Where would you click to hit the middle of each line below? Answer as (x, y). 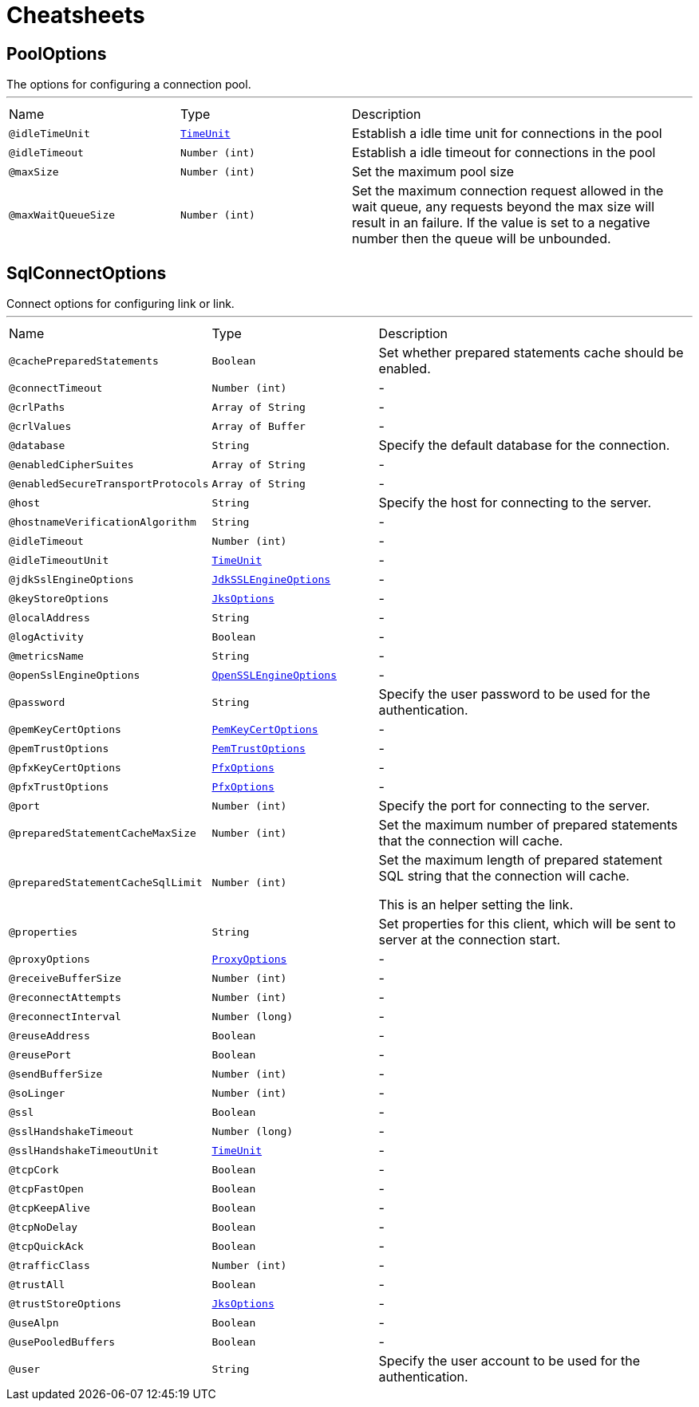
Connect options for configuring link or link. (120, 304)
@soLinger (37, 1093)
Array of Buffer (259, 426)
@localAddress (49, 617)
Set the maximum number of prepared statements (528, 825)
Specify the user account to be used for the (509, 1361)
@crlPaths (37, 407)
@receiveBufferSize (65, 978)
